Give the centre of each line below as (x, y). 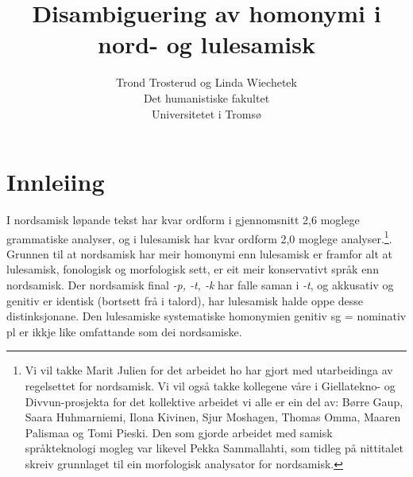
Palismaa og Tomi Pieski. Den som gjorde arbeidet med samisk (179, 432)
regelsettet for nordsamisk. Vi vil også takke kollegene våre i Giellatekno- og (210, 386)
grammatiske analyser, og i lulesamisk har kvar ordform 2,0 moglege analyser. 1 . (199, 237)
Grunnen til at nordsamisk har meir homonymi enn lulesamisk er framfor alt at (200, 253)
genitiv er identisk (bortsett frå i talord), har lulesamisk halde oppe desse (185, 300)
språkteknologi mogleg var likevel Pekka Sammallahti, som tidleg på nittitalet (214, 448)
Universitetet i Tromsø (206, 113)
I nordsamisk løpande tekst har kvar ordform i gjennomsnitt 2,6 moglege (183, 220)
